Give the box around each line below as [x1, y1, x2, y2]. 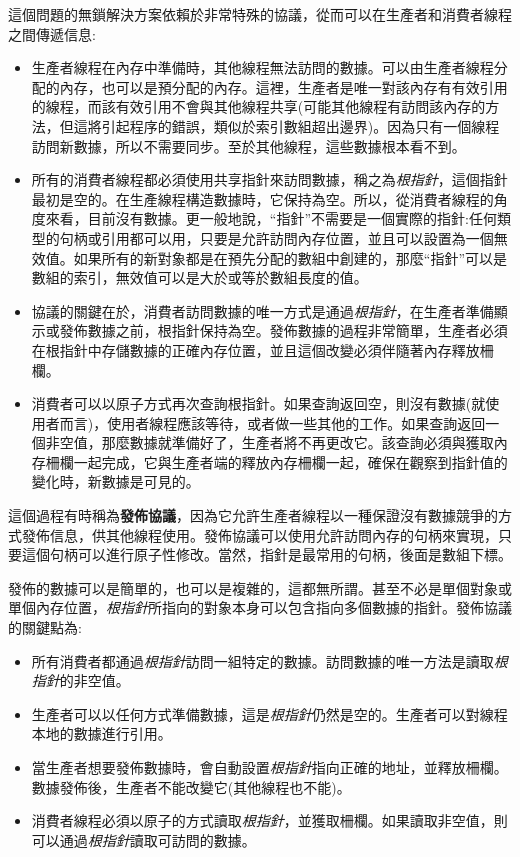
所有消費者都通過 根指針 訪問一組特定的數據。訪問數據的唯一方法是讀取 [31, 650, 494, 671]
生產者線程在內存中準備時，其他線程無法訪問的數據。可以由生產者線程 [31, 57, 494, 78]
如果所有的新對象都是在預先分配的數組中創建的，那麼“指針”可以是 [73, 247, 508, 268]
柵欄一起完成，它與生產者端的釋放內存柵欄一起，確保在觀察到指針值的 [45, 451, 508, 472]
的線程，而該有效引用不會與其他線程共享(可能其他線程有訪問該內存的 [31, 96, 486, 117]
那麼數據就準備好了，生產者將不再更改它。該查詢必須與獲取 [101, 432, 494, 453]
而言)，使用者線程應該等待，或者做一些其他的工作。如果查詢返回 [59, 412, 486, 433]
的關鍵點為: [8, 617, 82, 638]
